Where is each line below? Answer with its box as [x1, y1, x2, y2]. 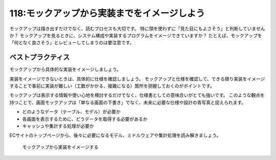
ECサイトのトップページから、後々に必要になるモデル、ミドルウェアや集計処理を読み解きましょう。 [9, 132, 221, 139]
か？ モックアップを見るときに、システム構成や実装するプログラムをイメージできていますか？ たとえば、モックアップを [9, 32, 263, 38]
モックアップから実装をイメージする [22, 144, 99, 150]
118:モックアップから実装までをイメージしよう [9, 8, 205, 19]
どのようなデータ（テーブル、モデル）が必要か [22, 109, 121, 115]
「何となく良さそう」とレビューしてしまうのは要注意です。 [9, 40, 134, 46]
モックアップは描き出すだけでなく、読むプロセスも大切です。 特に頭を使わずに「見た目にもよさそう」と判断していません [9, 25, 265, 32]
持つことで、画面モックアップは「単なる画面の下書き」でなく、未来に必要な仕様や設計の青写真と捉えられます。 [9, 99, 246, 105]
